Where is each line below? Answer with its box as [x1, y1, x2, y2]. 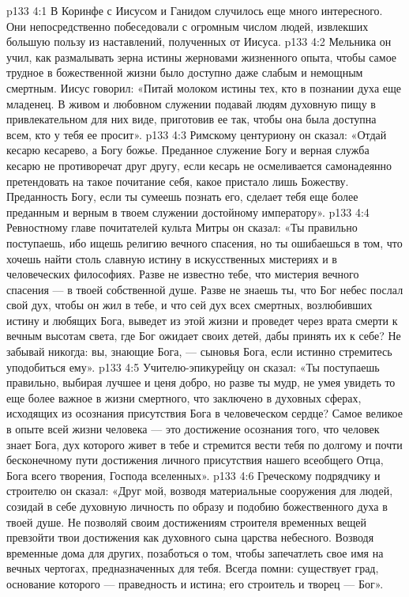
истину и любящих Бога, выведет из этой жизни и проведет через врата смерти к [6, 312, 398, 328]
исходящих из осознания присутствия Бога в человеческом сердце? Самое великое [6, 405, 403, 421]
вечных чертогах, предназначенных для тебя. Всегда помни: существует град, [6, 560, 379, 576]
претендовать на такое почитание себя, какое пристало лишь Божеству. [6, 172, 349, 189]
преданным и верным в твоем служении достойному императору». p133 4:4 [6, 203, 370, 220]
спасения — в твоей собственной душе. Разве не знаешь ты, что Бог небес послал [6, 281, 403, 297]
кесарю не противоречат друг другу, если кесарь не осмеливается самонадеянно [6, 157, 392, 173]
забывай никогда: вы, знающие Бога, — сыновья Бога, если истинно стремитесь [6, 343, 392, 360]
